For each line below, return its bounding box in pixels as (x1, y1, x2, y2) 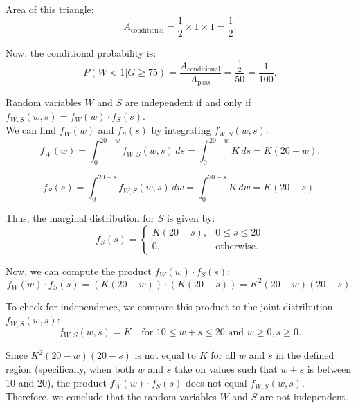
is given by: (166, 211, 215, 225)
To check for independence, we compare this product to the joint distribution (6, 299, 333, 313)
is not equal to (134, 348, 196, 362)
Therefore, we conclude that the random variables (6, 389, 217, 403)
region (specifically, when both (6, 361, 135, 375)
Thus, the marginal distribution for (6, 211, 154, 225)
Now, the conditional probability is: (6, 45, 156, 60)
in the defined (276, 348, 334, 362)
